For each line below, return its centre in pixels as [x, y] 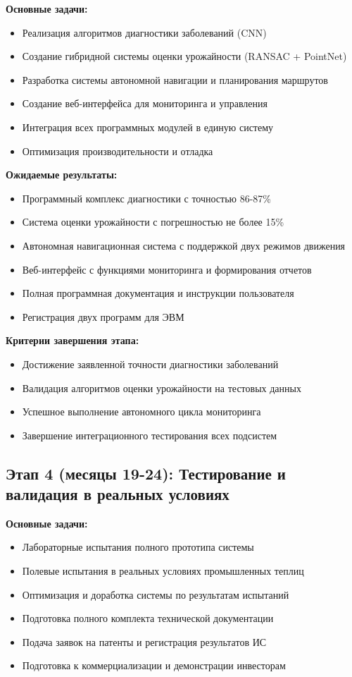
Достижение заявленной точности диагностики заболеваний [150, 364]
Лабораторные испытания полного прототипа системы [138, 547]
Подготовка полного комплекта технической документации [148, 618]
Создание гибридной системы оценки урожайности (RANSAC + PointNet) [184, 56]
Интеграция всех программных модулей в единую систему [148, 127]
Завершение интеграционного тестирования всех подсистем [150, 435]
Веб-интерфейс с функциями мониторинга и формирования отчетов [167, 269]
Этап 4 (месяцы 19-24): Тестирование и [146, 473]
